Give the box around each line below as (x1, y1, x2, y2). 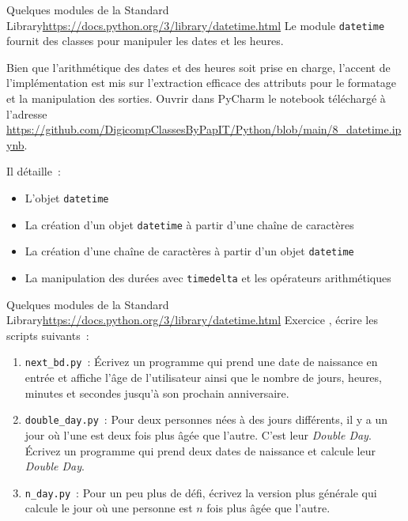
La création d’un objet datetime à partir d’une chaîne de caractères (25, 216, 354, 232)
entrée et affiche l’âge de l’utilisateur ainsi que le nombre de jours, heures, (25, 369, 382, 386)
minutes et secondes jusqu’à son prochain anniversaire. (25, 384, 289, 401)
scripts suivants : (6, 327, 89, 343)
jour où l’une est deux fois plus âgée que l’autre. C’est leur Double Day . (25, 426, 372, 443)
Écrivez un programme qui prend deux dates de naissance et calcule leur (25, 442, 376, 459)
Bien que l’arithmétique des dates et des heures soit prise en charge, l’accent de (6, 59, 391, 75)
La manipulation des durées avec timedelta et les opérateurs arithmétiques (25, 269, 391, 285)
